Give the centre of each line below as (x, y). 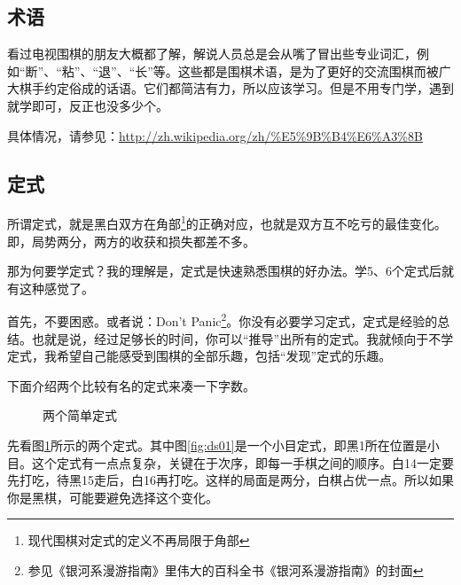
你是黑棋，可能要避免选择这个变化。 (113, 497)
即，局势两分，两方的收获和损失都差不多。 (131, 241)
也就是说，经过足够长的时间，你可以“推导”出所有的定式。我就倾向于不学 (242, 338)
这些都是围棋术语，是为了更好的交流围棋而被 (308, 70)
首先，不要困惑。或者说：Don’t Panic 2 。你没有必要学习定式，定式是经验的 (223, 320)
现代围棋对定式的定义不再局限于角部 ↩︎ (139, 540)
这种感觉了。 (56, 288)
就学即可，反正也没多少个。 (88, 105)
